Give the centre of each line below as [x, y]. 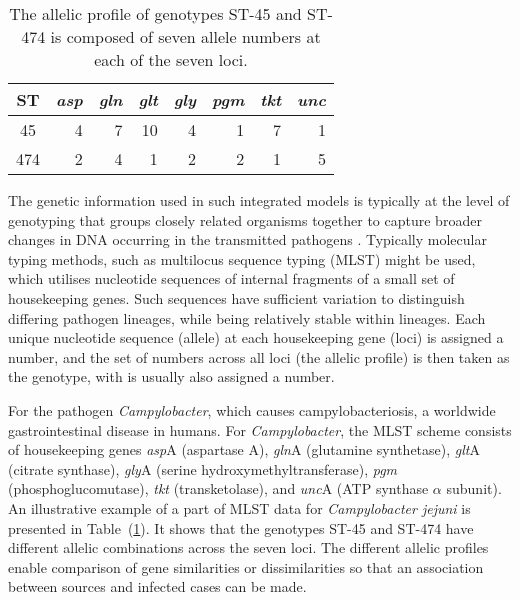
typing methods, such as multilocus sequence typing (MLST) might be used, [242, 258]
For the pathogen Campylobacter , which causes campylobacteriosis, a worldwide [252, 409]
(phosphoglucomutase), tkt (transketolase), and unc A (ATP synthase [218, 488]
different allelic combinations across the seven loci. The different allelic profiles [248, 547]
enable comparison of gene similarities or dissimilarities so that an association [246, 566]
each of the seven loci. [171, 59]
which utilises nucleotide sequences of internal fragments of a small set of [231, 278]
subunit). [474, 488]
